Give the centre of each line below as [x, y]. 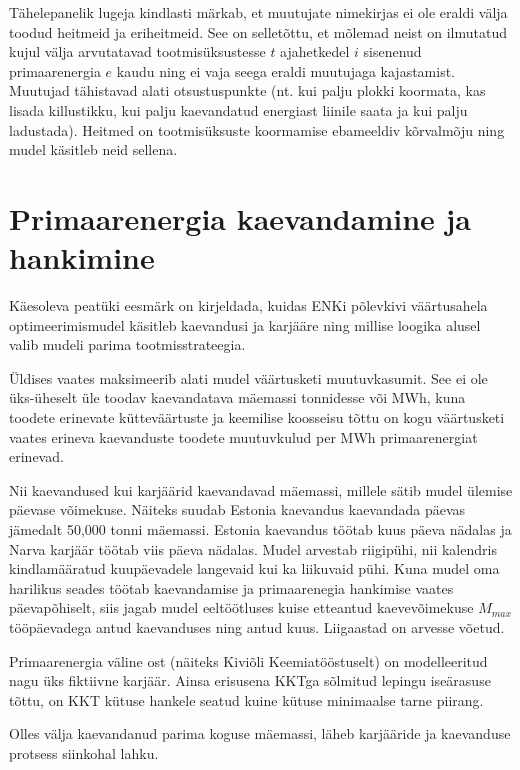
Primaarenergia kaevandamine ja [240, 217]
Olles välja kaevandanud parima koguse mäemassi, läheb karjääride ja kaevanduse [260, 733]
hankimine [82, 257]
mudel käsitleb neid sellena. [93, 149]
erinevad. [36, 456]
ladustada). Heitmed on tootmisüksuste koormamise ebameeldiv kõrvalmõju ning [257, 129]
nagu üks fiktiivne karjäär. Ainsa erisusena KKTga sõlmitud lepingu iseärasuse [250, 680]
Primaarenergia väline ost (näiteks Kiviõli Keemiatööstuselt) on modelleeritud [248, 660]
